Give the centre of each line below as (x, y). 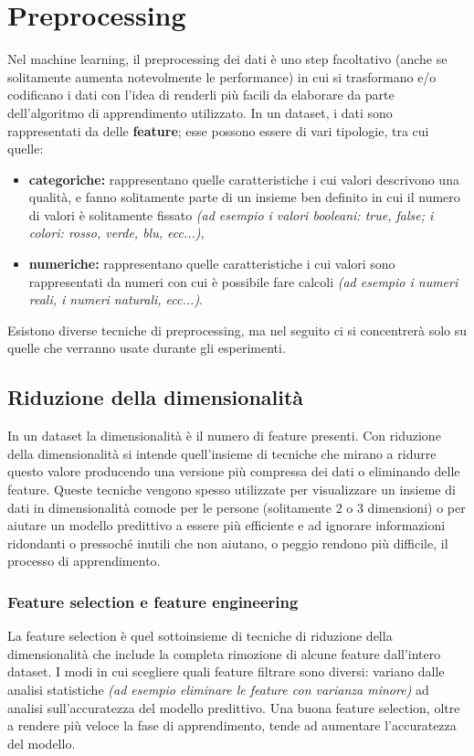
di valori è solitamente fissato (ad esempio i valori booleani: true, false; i (231, 214)
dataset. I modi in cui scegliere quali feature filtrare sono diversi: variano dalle (226, 671)
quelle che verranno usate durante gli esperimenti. (147, 348)
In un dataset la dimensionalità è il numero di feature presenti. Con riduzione (224, 436)
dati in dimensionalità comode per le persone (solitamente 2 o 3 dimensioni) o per (237, 507)
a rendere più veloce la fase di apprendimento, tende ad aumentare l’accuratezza (232, 725)
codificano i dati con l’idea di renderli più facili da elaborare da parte (201, 95)
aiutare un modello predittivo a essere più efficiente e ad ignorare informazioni (226, 525)
